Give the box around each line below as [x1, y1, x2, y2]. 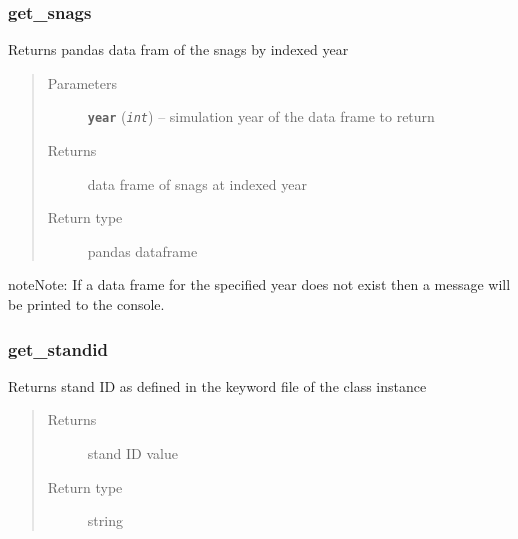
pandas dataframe [87, 240, 198, 261]
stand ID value [87, 443, 178, 464]
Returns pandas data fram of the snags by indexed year [8, 39, 349, 60]
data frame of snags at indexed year [87, 173, 307, 194]
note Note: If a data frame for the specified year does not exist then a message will [8, 274, 511, 295]
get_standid [8, 336, 109, 361]
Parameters [47, 72, 117, 93]
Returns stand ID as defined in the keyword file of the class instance [8, 375, 427, 396]
